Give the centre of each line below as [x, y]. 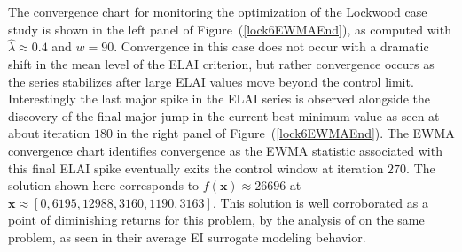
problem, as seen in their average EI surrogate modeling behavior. [187, 237]
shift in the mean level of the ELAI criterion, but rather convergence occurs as [221, 64]
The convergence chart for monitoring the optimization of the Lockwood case [218, 11]
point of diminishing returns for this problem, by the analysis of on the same [216, 220]
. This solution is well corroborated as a [320, 202]
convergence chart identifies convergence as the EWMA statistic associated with [225, 150]
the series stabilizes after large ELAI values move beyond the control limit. [211, 81]
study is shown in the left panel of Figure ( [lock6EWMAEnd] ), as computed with [230, 29]
